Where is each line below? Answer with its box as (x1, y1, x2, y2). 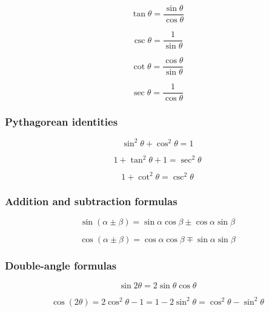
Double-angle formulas (5, 258, 117, 273)
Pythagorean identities (5, 114, 118, 129)
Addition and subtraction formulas (5, 193, 178, 208)
